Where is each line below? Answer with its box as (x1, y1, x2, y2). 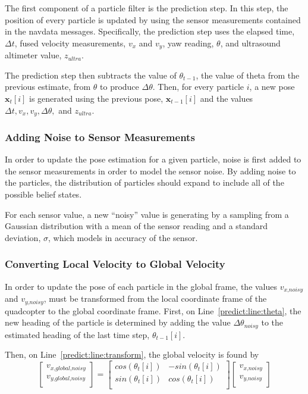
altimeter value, (5, 49, 62, 61)
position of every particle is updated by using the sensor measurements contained (5, 13, 301, 26)
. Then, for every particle (152, 80, 244, 93)
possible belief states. (5, 188, 82, 201)
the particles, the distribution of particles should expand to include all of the (5, 176, 284, 189)
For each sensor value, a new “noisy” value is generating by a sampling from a (5, 208, 289, 220)
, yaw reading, (162, 36, 214, 49)
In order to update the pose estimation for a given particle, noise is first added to (5, 153, 301, 165)
